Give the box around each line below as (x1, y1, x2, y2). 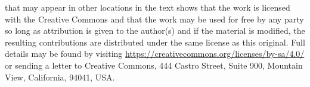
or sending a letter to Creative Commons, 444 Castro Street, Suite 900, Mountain (5, 59, 303, 71)
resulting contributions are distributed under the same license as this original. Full (5, 36, 305, 48)
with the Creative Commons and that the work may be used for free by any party (5, 12, 304, 25)
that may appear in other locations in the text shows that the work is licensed (5, 1, 290, 13)
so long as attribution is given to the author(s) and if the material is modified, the (5, 24, 305, 37)
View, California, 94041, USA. (5, 70, 115, 83)
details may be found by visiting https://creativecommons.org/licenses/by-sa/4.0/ (5, 47, 305, 60)
